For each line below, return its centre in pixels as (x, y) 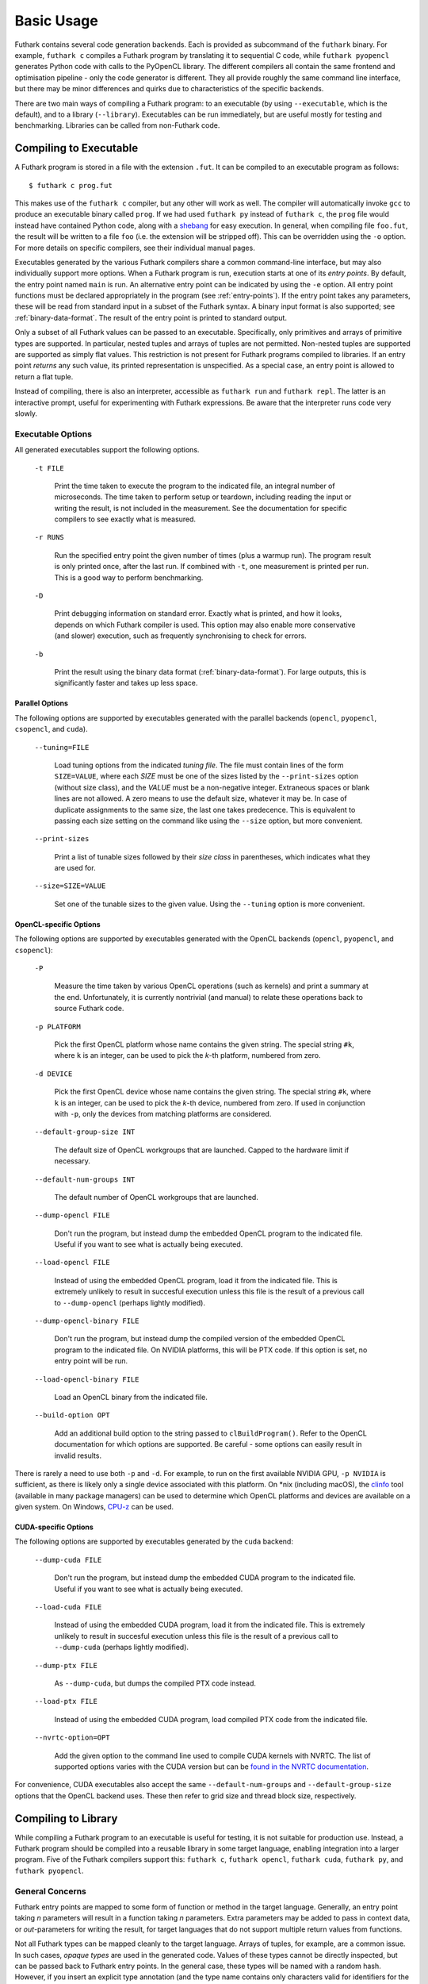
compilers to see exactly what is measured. (125, 519)
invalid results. (78, 1455)
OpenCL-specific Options (57, 924)
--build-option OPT (72, 1415)
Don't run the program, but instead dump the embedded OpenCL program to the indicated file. (208, 1233)
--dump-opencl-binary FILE (87, 1321)
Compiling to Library (66, 1819)
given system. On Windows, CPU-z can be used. (94, 1507)
